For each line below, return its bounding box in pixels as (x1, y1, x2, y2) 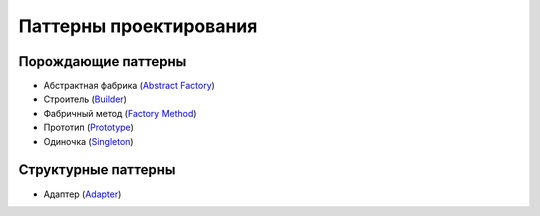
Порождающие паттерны (18, 53, 187, 70)
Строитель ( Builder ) (43, 93, 127, 105)
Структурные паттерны (18, 161, 176, 179)
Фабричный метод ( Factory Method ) (43, 107, 197, 119)
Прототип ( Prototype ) (43, 121, 135, 134)
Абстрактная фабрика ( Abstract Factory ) (43, 80, 215, 92)
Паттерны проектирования (18, 15, 258, 37)
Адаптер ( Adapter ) (43, 188, 122, 200)
